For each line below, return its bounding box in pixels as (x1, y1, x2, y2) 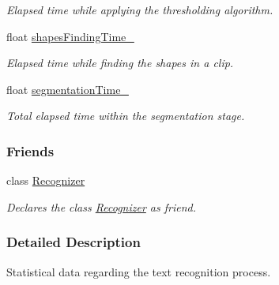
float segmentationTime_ (6, 81, 129, 97)
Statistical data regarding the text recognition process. (6, 263, 271, 279)
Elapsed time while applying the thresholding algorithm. (6, 2, 273, 17)
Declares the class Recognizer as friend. (6, 198, 196, 215)
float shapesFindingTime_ (6, 28, 134, 44)
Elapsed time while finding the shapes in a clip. (6, 54, 234, 71)
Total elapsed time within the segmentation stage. (6, 107, 245, 124)
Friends (6, 141, 55, 160)
